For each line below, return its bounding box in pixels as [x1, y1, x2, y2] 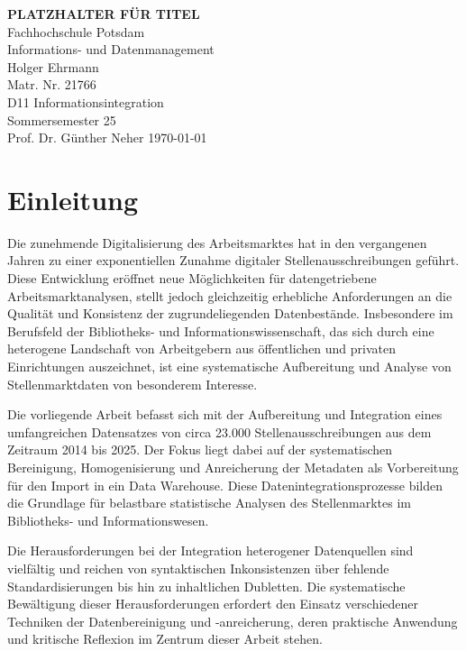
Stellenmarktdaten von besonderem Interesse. [7, 374, 258, 393]
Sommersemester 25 [7, 110, 116, 129]
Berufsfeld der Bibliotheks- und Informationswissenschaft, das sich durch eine [7, 321, 434, 340]
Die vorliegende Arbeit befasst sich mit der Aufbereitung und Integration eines [7, 405, 443, 424]
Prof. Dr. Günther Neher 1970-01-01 [7, 128, 207, 147]
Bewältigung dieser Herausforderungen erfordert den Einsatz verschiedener [7, 594, 419, 613]
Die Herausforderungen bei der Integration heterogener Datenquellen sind [7, 541, 414, 560]
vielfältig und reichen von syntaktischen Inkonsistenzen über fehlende [7, 558, 389, 577]
